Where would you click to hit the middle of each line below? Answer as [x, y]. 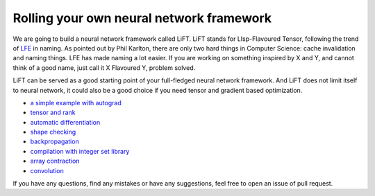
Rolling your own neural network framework [142, 18]
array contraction [55, 161]
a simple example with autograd [76, 103]
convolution [47, 170]
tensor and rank [53, 113]
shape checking [53, 132]
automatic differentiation [65, 122]
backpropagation [55, 141]
